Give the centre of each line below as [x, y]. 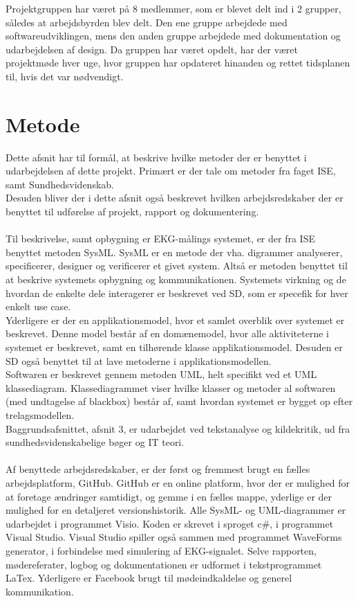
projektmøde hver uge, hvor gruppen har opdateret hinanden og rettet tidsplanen [178, 63]
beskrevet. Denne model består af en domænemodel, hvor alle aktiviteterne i [167, 333]
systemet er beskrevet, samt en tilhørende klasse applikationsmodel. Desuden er [174, 347]
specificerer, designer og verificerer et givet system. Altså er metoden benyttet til [177, 266]
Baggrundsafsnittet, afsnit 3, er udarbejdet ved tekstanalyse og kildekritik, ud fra [178, 428]
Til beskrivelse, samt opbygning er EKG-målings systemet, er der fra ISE [160, 239]
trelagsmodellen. [40, 414]
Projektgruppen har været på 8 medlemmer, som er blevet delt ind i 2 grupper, [173, 8]
